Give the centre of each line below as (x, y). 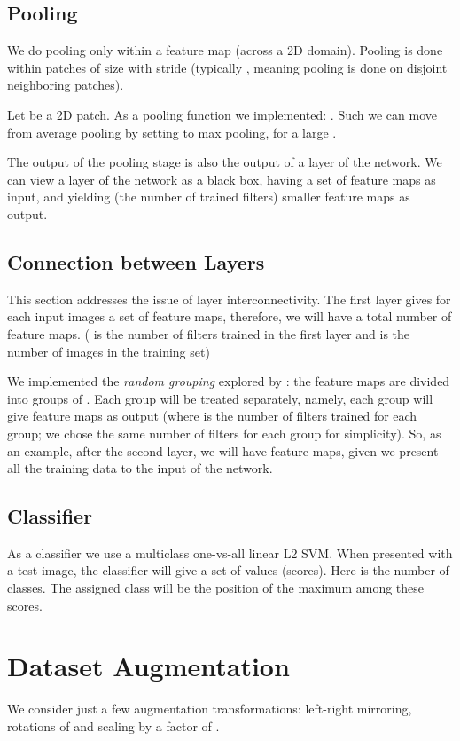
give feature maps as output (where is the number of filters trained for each (212, 416)
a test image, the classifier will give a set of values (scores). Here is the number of (228, 570)
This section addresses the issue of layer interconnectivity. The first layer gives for (229, 299)
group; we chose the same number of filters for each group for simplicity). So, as (224, 433)
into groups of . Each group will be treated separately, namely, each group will (220, 398)
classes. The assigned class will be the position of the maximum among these (216, 588)
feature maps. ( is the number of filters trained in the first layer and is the (209, 333)
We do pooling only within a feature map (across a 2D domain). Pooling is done (225, 50)
